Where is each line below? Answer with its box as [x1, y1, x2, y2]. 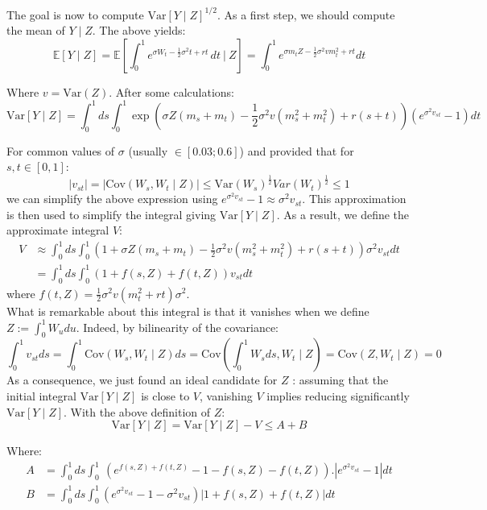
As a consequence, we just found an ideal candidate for [6, 371, 278, 388]
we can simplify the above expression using [6, 190, 218, 207]
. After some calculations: [109, 83, 234, 100]
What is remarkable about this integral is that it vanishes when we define [6, 302, 369, 319]
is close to [141, 388, 190, 404]
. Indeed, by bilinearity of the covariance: [76, 318, 279, 335]
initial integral [6, 388, 76, 404]
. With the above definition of [64, 403, 211, 420]
